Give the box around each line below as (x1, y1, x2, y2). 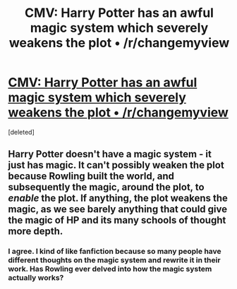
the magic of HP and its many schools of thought (8, 214, 226, 226)
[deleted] (8, 128, 35, 136)
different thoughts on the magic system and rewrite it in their (8, 255, 221, 265)
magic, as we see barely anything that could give (8, 203, 228, 216)
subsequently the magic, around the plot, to (8, 181, 205, 193)
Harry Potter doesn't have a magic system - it (8, 148, 212, 160)
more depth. (8, 226, 63, 238)
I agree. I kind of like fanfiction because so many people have (8, 247, 221, 257)
